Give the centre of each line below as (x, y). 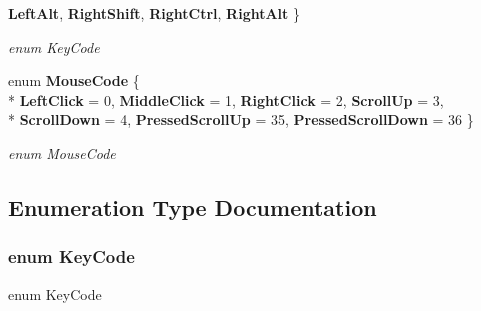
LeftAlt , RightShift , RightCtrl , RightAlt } (154, 13)
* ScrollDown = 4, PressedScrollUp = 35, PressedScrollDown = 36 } (241, 119)
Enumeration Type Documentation (192, 206)
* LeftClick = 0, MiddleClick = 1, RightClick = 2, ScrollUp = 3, (226, 99)
